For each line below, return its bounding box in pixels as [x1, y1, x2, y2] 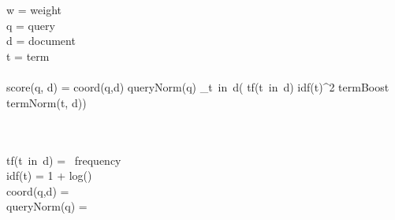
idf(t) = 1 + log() [6, 167, 92, 184]
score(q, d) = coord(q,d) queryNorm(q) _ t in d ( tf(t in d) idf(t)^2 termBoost [6, 79, 389, 95]
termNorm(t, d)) [6, 94, 87, 110]
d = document [6, 32, 76, 49]
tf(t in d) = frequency [6, 151, 121, 168]
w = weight [6, 2, 61, 18]
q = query [6, 17, 55, 33]
